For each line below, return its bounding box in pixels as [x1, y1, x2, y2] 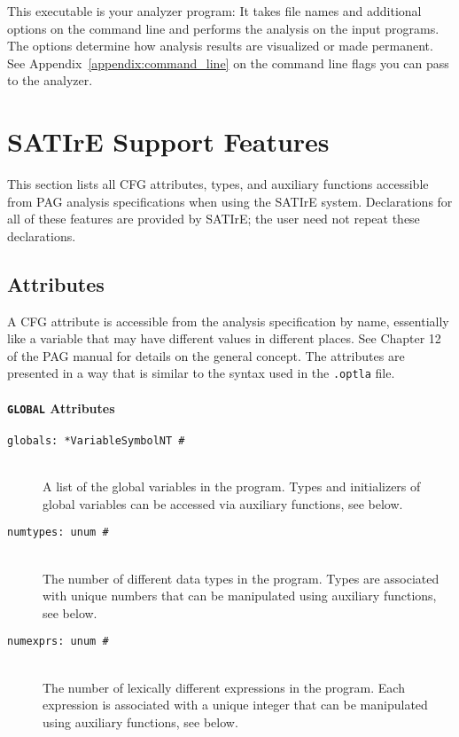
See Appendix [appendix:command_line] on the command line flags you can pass [7, 53, 449, 72]
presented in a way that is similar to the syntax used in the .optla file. [7, 364, 395, 382]
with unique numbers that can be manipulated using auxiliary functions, [43, 586, 437, 605]
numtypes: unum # [7, 526, 109, 539]
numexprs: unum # [7, 635, 109, 648]
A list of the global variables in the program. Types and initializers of [43, 477, 421, 496]
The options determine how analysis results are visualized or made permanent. [7, 36, 433, 55]
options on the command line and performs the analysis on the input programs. [7, 19, 440, 37]
